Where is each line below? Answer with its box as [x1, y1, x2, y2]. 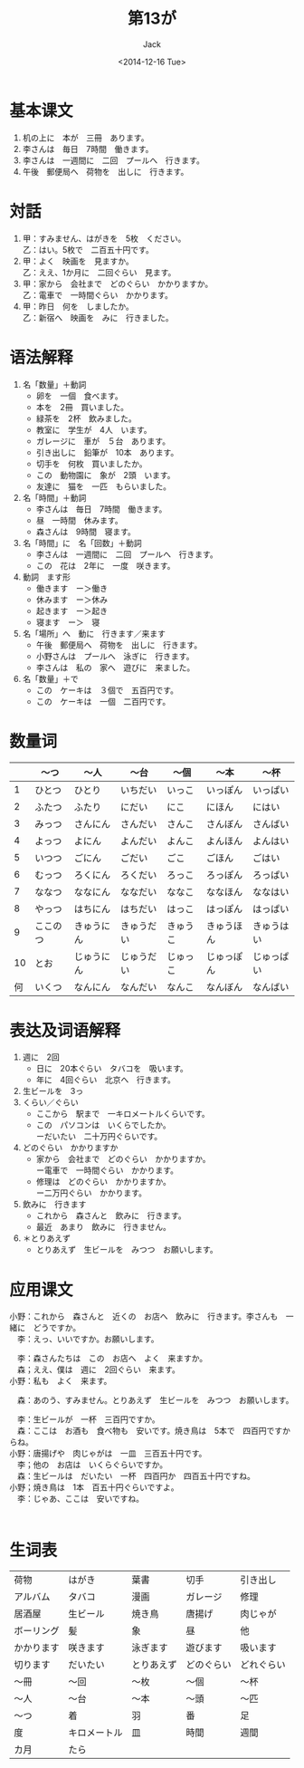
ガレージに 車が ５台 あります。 [35, 436, 170, 447]
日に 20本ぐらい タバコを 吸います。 [35, 1063, 188, 1074]
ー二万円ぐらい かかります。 [35, 1187, 147, 1198]
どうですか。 [33, 1322, 81, 1333]
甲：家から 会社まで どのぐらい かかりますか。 [22, 278, 214, 289]
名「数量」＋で [22, 673, 79, 684]
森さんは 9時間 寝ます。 [35, 526, 136, 537]
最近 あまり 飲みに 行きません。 [35, 1222, 172, 1233]
